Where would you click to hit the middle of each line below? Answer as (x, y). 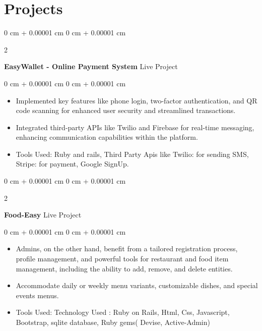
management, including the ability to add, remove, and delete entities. (124, 268)
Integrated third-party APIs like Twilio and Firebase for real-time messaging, (135, 127)
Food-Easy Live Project (43, 215)
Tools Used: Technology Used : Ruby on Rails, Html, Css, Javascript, (123, 312)
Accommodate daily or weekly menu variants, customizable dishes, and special (137, 285)
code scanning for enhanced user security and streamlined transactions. (126, 110)
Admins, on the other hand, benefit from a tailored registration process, (127, 249)
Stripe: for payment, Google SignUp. (72, 164)
